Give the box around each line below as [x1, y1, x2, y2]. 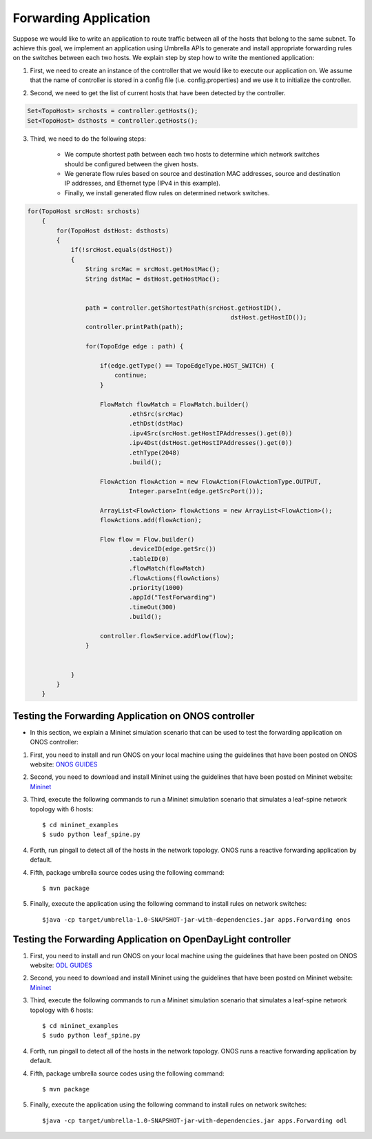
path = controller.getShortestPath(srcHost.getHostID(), [85, 304, 282, 312]
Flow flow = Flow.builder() [100, 535, 195, 544]
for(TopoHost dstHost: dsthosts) [56, 226, 169, 235]
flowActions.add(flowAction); [100, 516, 203, 524]
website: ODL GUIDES [30, 961, 93, 969]
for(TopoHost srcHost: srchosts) [27, 207, 141, 215]
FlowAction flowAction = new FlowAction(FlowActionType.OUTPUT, [100, 477, 322, 486]
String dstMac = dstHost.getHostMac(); [85, 275, 220, 283]
